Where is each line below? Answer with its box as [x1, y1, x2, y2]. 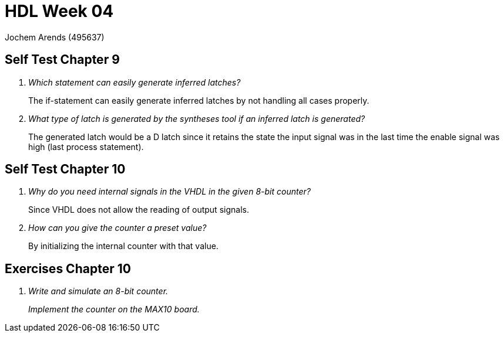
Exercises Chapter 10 [5, 261, 131, 276]
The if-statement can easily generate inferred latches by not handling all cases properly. [28, 95, 369, 105]
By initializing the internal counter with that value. [28, 241, 219, 251]
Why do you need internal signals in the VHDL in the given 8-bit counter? [28, 186, 311, 197]
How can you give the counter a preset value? [28, 223, 207, 233]
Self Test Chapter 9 [5, 52, 120, 67]
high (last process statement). [28, 141, 144, 152]
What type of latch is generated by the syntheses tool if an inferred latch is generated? [28, 113, 365, 124]
